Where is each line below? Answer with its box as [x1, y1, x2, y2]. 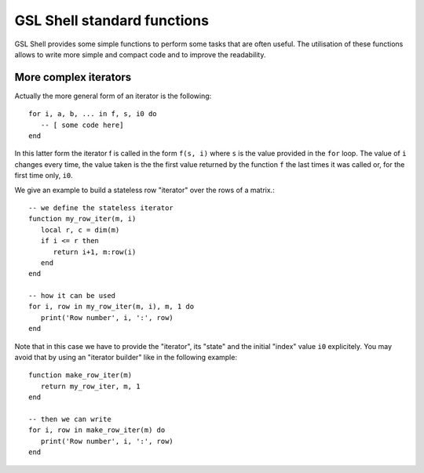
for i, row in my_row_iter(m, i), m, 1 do [28, 302, 195, 311]
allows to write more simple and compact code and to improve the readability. [14, 49, 266, 59]
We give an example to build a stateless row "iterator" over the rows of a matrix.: [14, 185, 275, 195]
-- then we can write [28, 415, 111, 424]
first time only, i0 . [14, 171, 74, 180]
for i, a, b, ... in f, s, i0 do [28, 110, 157, 118]
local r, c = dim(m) [40, 225, 120, 235]
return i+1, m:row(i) [53, 247, 137, 257]
